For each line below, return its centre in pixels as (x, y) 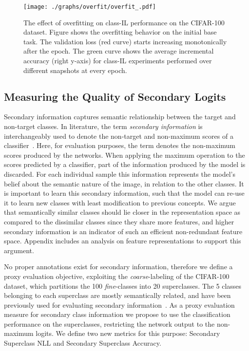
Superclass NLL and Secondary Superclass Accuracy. (83, 343)
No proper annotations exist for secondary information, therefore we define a (118, 267)
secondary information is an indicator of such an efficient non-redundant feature (123, 231)
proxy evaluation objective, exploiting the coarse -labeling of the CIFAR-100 (117, 276)
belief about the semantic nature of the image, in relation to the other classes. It (124, 183)
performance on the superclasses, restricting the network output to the (109, 323)
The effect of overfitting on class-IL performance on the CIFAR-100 (124, 22)
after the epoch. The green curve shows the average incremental (119, 51)
